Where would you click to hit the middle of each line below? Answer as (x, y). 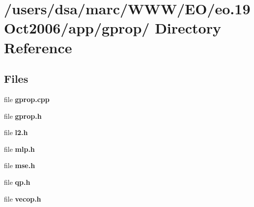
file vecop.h (23, 198)
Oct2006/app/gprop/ (77, 28)
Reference (38, 47)
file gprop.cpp (27, 99)
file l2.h (16, 132)
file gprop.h (23, 116)
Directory (188, 28)
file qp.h (17, 182)
